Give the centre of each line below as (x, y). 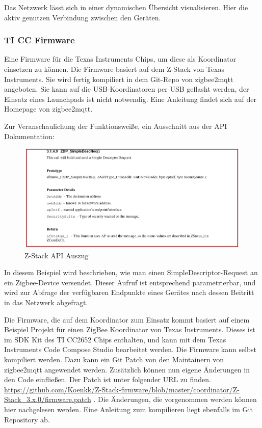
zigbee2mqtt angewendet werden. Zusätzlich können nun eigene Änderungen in (127, 369)
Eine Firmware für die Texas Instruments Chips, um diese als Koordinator (120, 59)
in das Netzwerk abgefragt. (46, 302)
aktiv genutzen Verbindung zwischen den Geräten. (83, 17)
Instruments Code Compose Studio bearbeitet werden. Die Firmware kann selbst (130, 349)
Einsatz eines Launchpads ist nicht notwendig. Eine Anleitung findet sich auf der (130, 99)
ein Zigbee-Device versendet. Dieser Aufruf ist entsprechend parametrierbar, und (130, 282)
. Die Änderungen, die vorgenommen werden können (175, 399)
